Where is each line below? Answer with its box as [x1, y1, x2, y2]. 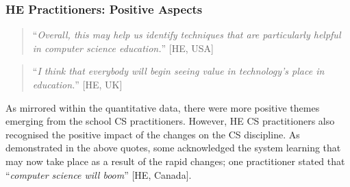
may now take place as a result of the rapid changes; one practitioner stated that [5, 153, 345, 168]
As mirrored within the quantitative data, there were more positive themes [5, 100, 320, 114]
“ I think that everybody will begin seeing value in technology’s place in [32, 64, 325, 78]
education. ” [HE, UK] [32, 77, 123, 91]
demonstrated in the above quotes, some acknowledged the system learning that [5, 140, 341, 155]
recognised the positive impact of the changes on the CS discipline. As [5, 127, 300, 141]
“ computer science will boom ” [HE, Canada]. [5, 167, 192, 182]
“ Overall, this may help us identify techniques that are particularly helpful [32, 27, 341, 42]
